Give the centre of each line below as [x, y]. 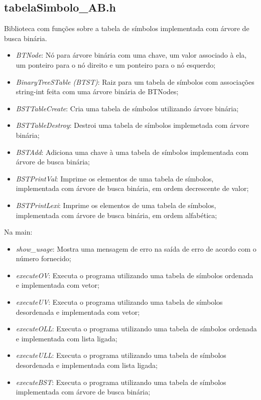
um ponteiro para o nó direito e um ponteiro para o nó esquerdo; [116, 64]
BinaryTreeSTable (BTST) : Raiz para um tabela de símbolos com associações [135, 81]
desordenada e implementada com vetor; [78, 312]
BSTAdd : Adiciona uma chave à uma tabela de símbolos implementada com [132, 152]
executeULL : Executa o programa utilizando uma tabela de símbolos [121, 355]
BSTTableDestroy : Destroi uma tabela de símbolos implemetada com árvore [133, 125]
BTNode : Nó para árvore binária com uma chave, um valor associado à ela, [131, 55]
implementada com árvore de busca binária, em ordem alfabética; [116, 215]
